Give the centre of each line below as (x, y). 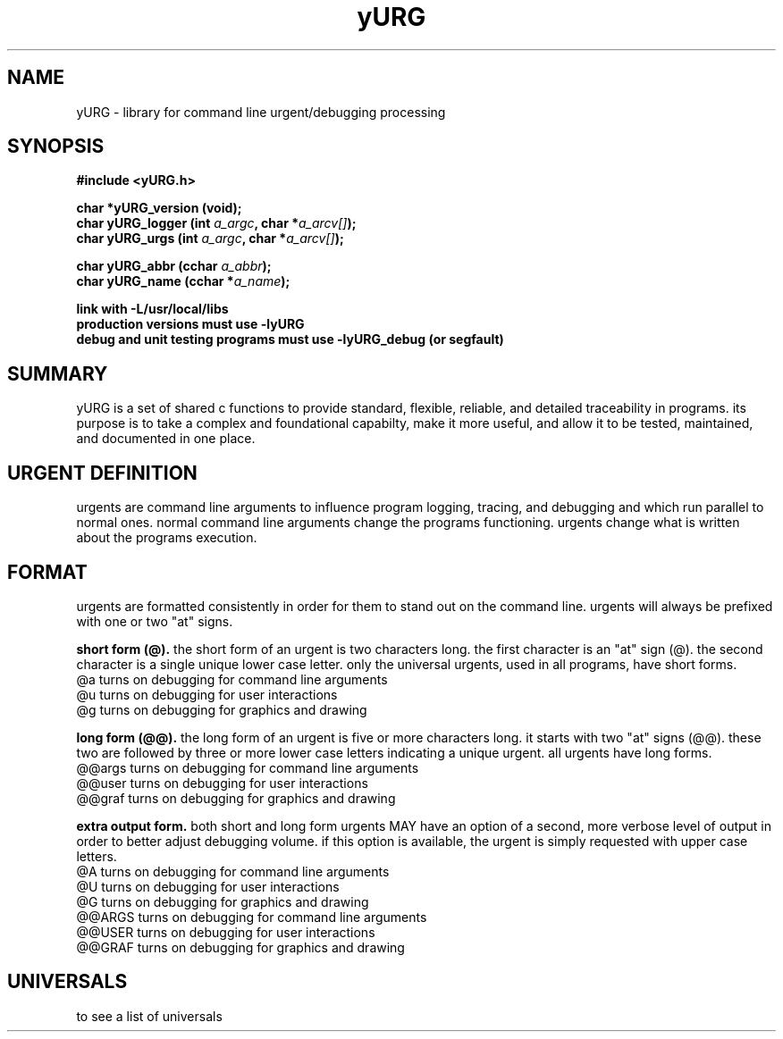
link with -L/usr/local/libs (152, 309)
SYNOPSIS (56, 147)
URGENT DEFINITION (102, 473)
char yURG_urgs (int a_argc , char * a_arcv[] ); (210, 239)
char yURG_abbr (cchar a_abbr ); (174, 266)
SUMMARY (58, 373)
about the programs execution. (167, 538)
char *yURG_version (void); (159, 208)
